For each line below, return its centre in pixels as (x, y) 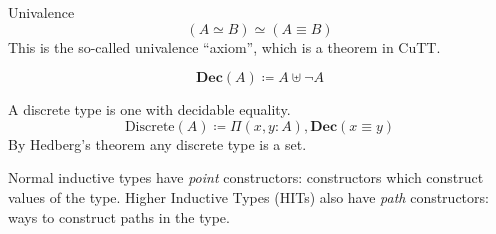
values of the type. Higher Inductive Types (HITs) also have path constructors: (248, 196)
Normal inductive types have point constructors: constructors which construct (246, 177)
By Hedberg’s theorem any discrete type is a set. (157, 143)
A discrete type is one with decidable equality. (149, 109)
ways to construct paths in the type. (119, 216)
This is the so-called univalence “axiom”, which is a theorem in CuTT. (224, 46)
